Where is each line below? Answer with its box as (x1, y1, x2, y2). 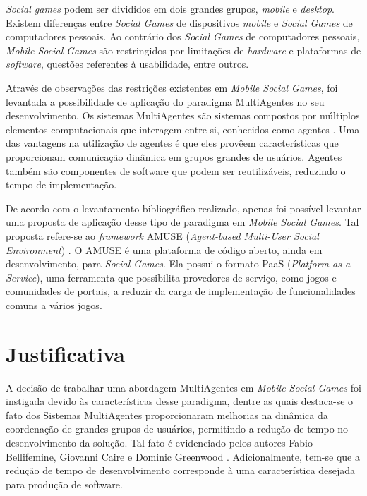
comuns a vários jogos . (6, 297, 102, 312)
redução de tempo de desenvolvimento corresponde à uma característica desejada (6, 463, 356, 478)
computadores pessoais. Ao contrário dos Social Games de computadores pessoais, (6, 29, 360, 44)
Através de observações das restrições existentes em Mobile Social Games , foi (6, 80, 338, 95)
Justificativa (6, 339, 125, 368)
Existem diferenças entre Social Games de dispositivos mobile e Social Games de (6, 15, 353, 30)
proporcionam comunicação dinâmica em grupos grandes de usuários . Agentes (6, 149, 342, 164)
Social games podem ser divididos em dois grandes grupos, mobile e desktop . (6, 1, 335, 16)
